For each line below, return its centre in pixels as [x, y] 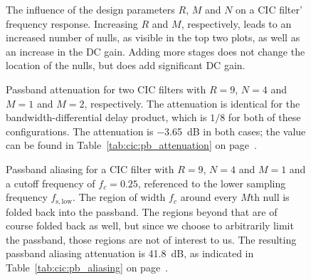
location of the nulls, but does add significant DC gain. [126, 65]
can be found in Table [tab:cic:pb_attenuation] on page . [131, 145]
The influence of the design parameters [90, 9]
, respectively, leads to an [236, 23]
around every [209, 197]
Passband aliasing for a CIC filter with [90, 168]
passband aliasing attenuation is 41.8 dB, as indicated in [130, 253]
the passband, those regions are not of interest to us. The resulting [151, 239]
